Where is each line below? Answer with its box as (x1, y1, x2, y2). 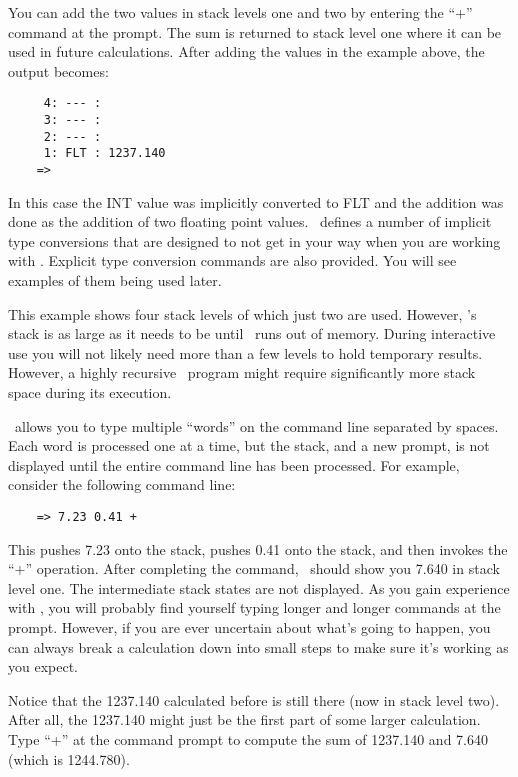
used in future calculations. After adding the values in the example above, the (8, 41, 485, 62)
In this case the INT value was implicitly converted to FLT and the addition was (8, 191, 504, 212)
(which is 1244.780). (8, 748, 130, 769)
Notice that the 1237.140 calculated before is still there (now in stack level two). (8, 689, 500, 710)
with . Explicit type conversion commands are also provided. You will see (8, 250, 457, 271)
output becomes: (8, 60, 109, 81)
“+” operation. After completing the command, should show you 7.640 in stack (8, 558, 500, 579)
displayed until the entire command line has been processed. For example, (8, 454, 460, 475)
